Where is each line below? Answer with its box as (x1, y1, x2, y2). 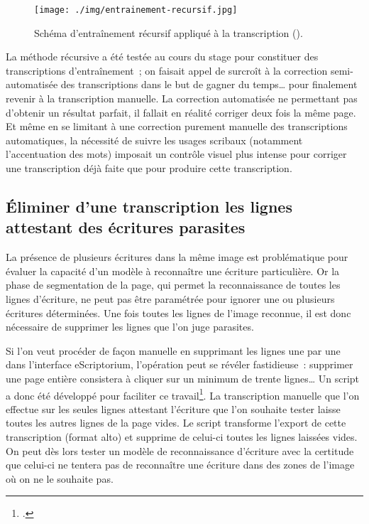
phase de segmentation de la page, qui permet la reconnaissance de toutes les (6, 277, 341, 292)
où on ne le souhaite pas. (6, 471, 114, 486)
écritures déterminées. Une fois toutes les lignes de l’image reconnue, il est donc (6, 305, 351, 320)
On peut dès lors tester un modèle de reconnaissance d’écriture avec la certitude (6, 443, 354, 458)
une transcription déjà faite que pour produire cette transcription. (6, 161, 292, 175)
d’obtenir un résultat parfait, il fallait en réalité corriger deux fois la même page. (6, 105, 356, 119)
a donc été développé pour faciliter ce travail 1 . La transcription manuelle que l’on (6, 385, 360, 402)
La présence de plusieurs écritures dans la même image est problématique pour (6, 250, 348, 264)
